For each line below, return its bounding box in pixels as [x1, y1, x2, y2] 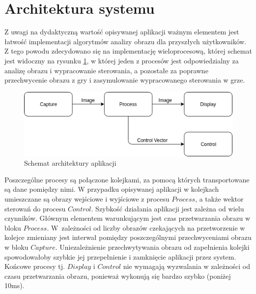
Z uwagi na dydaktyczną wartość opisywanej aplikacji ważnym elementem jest [4, 27, 239, 37]
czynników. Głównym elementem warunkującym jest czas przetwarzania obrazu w [4, 213, 251, 223]
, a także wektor [195, 194, 244, 204]
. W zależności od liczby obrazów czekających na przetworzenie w [47, 222, 245, 233]
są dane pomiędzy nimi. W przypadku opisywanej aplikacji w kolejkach [4, 184, 219, 194]
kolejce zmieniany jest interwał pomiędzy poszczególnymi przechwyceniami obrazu [4, 232, 252, 242]
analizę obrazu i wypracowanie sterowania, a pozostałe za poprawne [4, 65, 208, 75]
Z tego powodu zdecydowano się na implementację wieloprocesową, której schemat [4, 46, 252, 56]
